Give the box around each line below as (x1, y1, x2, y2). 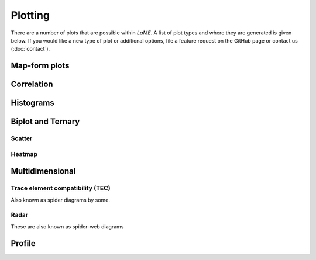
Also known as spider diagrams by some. (11, 196, 111, 203)
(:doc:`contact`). (11, 46, 50, 53)
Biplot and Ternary (11, 117, 80, 127)
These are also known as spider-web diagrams (11, 223, 124, 230)
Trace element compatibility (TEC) (11, 184, 111, 192)
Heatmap (11, 150, 38, 158)
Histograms (11, 98, 55, 108)
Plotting (11, 9, 50, 22)
